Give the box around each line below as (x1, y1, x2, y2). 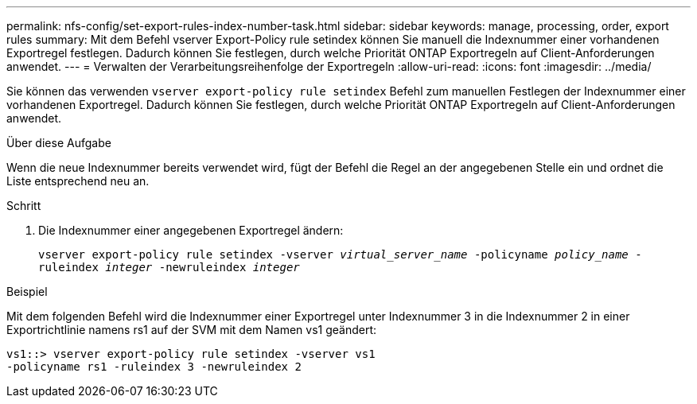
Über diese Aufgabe (6, 136, 111, 150)
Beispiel (6, 285, 48, 298)
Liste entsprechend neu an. (6, 174, 150, 188)
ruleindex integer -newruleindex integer (38, 261, 300, 274)
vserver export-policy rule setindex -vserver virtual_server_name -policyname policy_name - (38, 248, 642, 261)
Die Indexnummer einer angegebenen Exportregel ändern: (38, 223, 344, 237)
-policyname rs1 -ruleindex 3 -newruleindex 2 (6, 360, 302, 373)
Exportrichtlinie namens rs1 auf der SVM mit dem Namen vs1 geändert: (6, 323, 377, 336)
